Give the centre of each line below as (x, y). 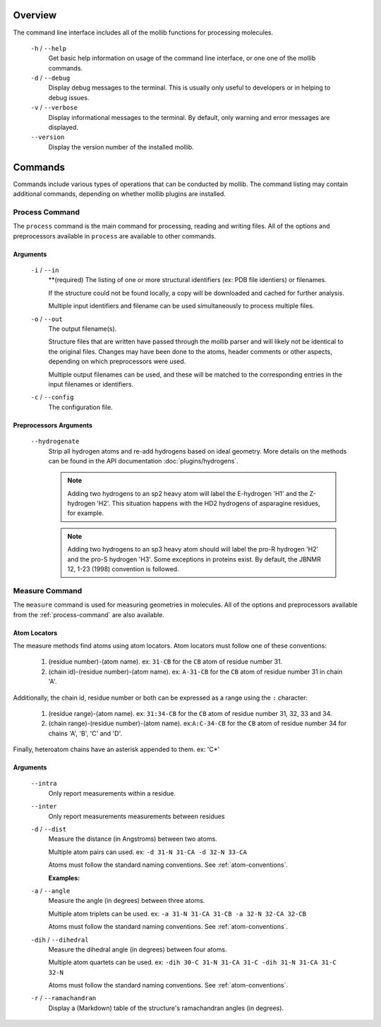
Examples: (64, 877)
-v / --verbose (54, 108)
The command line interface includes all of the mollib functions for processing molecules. (143, 32)
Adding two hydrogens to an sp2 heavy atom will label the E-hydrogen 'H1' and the (188, 493)
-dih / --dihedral (60, 940)
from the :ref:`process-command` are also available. (89, 614)
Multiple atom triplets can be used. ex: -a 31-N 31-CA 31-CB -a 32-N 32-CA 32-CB (177, 913)
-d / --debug (50, 78)
